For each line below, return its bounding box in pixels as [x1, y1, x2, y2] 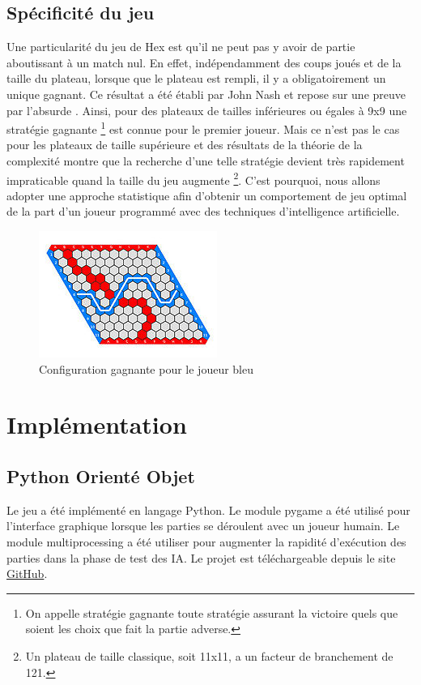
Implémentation [6, 408, 187, 441]
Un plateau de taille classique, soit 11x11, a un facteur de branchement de [25, 647, 393, 664]
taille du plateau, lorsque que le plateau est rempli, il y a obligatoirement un [6, 70, 386, 87]
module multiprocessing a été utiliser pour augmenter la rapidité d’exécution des [6, 533, 406, 550]
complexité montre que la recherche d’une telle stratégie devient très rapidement [6, 152, 405, 169]
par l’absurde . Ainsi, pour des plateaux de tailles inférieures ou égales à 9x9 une [6, 101, 407, 118]
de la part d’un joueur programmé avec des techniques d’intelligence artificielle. [6, 203, 400, 220]
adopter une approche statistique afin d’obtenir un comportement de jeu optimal [6, 186, 407, 203]
